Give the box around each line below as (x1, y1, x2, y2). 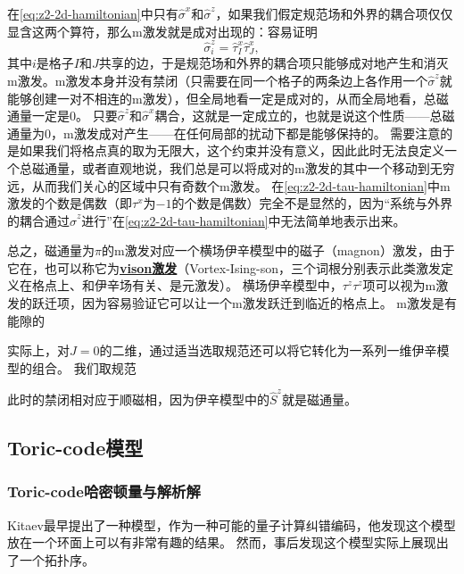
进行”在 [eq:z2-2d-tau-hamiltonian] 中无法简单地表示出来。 (81, 211, 406, 229)
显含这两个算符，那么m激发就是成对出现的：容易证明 (7, 21, 318, 40)
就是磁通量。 (281, 390, 357, 409)
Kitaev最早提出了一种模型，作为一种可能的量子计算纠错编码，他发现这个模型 (7, 515, 456, 534)
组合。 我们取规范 (31, 358, 137, 377)
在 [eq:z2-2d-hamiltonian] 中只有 (7, 4, 178, 22)
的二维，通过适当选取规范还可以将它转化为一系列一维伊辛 (99, 341, 437, 360)
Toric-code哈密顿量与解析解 (7, 480, 201, 503)
